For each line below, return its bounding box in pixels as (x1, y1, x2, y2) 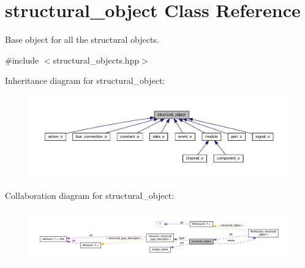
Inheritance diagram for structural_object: (5, 74, 165, 87)
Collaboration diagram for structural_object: (5, 189, 175, 202)
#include (5, 53, 39, 66)
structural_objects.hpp (53, 53, 140, 66)
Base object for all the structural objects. (5, 33, 159, 46)
